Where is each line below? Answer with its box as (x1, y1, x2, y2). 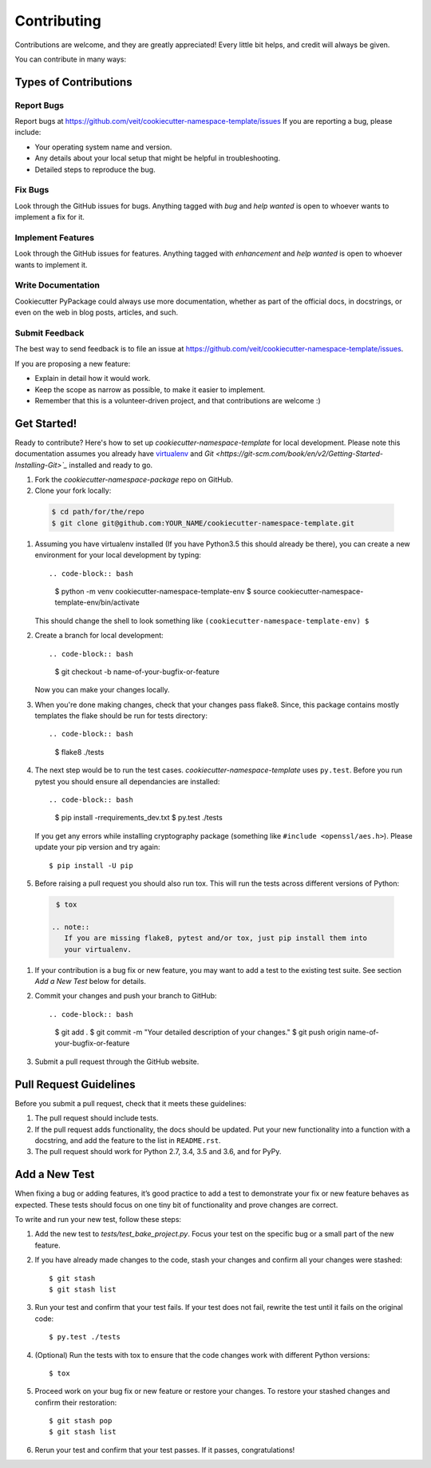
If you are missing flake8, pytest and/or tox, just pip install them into (64, 934, 367, 942)
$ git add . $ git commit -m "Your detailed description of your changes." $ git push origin (54, 1027, 346, 1038)
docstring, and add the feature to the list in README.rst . (34, 1135, 221, 1145)
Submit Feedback (14, 327, 85, 339)
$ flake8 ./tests (54, 747, 105, 756)
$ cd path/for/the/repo (51, 507, 145, 517)
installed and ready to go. (69, 460, 153, 470)
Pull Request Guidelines (14, 1077, 136, 1091)
